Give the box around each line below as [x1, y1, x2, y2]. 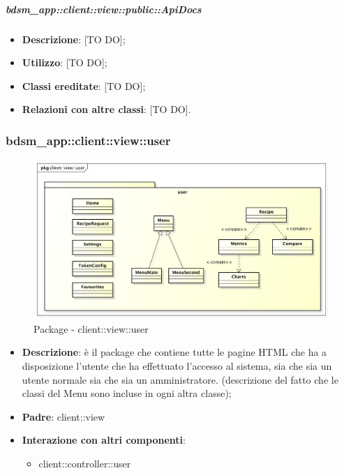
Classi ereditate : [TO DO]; [22, 78, 146, 93]
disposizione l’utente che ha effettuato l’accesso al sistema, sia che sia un [22, 359, 332, 373]
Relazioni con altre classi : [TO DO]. [22, 102, 191, 117]
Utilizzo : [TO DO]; [22, 55, 107, 70]
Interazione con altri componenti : [22, 433, 186, 447]
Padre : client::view [22, 409, 105, 423]
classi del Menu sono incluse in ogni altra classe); [22, 386, 232, 400]
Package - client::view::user [33, 321, 149, 336]
